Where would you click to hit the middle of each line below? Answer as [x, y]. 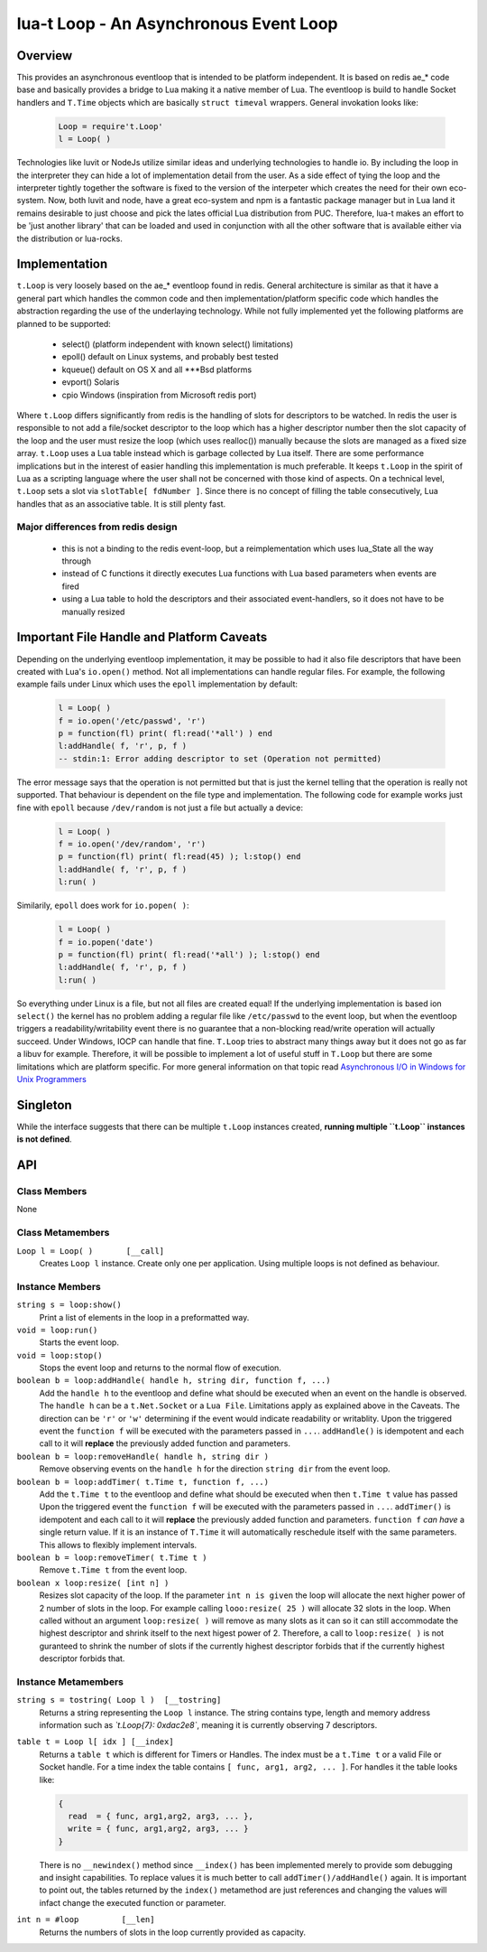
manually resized [93, 612]
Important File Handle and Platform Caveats [142, 637]
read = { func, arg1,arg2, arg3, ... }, [161, 1816]
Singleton [44, 1105]
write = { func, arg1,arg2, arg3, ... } [158, 1829]
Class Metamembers [63, 1233]
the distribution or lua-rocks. [70, 238]
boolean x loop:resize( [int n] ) [93, 1583]
